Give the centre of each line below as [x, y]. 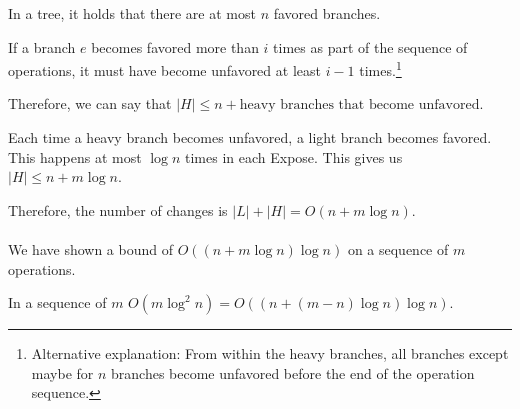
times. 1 [380, 68]
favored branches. [327, 13]
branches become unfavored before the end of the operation [293, 372]
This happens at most [75, 156]
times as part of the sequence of [370, 46]
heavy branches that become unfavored [359, 105]
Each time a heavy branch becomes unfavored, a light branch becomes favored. [250, 137]
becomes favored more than [175, 46]
